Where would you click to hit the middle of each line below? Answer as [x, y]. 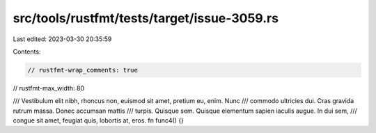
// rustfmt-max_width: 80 [49, 88]
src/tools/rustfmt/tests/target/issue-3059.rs [146, 18]
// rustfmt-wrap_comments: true [83, 70]
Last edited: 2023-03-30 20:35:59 [62, 39]
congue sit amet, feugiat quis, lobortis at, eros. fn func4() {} [99, 120]
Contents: [27, 52]
